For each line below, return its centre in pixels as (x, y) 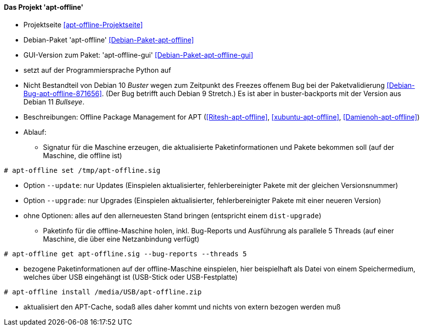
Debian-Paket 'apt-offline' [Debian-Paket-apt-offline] (109, 40)
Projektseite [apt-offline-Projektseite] (83, 24)
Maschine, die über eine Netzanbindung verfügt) (121, 239)
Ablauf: (35, 132)
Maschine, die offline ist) (83, 155)
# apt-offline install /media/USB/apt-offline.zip (103, 292)
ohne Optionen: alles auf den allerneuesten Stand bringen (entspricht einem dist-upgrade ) (172, 215)
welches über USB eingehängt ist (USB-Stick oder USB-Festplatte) (131, 277)
